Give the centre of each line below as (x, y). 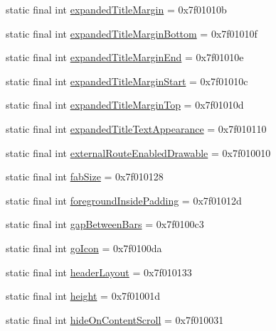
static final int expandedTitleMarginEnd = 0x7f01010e (125, 57)
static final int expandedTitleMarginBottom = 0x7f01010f (132, 33)
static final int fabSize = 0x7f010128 (85, 177)
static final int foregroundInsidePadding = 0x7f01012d (124, 200)
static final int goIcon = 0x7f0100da (84, 248)
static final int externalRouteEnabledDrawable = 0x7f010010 (138, 152)
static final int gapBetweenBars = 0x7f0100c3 (105, 224)
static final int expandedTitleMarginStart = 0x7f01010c (127, 81)
